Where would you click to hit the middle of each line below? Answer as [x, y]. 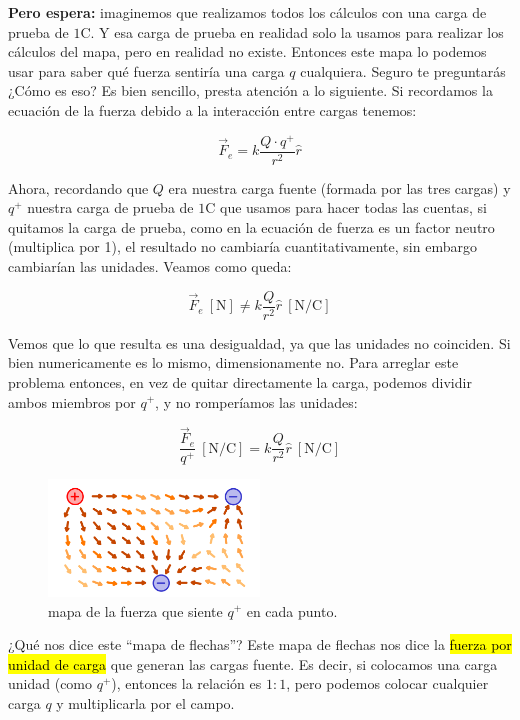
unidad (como [50, 683]
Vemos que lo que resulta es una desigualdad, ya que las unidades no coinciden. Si [259, 342]
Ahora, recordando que [78, 187]
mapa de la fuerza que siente [135, 610]
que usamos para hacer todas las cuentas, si [353, 207]
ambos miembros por [72, 401]
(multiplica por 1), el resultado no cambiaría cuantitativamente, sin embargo [242, 246]
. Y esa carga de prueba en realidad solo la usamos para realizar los [297, 31]
